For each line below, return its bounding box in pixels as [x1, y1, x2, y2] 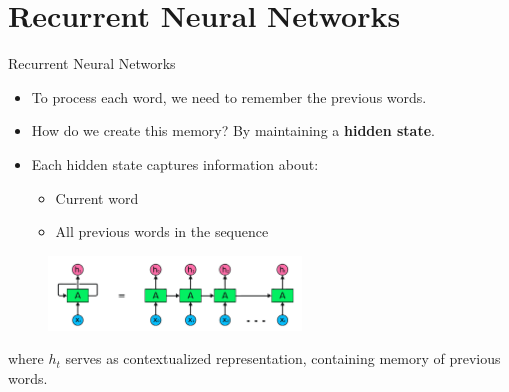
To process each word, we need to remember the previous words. [31, 86, 427, 107]
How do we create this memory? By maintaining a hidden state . [31, 120, 435, 141]
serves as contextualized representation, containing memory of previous [65, 348, 501, 369]
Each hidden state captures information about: [31, 153, 319, 174]
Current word [55, 187, 139, 208]
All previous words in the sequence [55, 221, 269, 242]
